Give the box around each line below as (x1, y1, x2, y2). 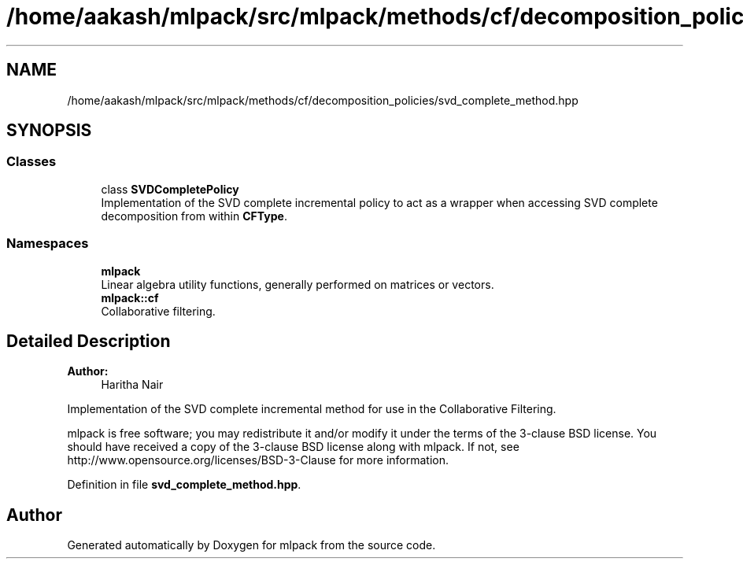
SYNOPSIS (6, 120, 92, 141)
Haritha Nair (101, 378, 164, 392)
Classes (6, 153, 57, 170)
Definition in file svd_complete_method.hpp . (67, 478, 301, 492)
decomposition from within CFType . (101, 209, 287, 223)
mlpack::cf (101, 290, 159, 305)
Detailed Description (6, 331, 171, 351)
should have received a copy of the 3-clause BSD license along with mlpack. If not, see (67, 440, 519, 454)
